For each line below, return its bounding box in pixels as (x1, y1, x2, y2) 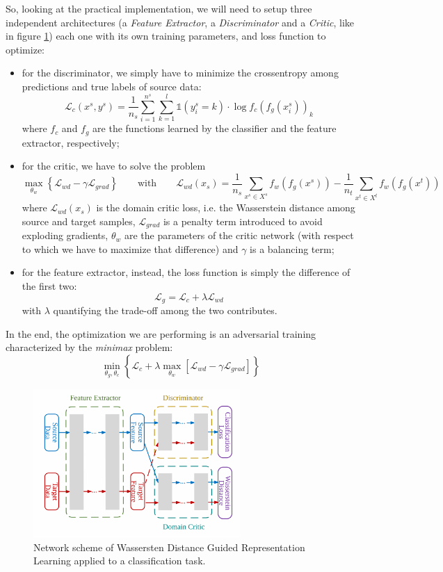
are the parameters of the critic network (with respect (124, 228, 354, 243)
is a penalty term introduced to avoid (163, 213, 323, 228)
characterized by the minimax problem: (6, 340, 173, 354)
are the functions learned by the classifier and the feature (92, 121, 337, 136)
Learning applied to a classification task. (33, 553, 206, 568)
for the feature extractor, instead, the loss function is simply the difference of (22, 265, 351, 279)
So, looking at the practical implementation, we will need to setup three (6, 1, 312, 15)
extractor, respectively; (22, 135, 120, 149)
